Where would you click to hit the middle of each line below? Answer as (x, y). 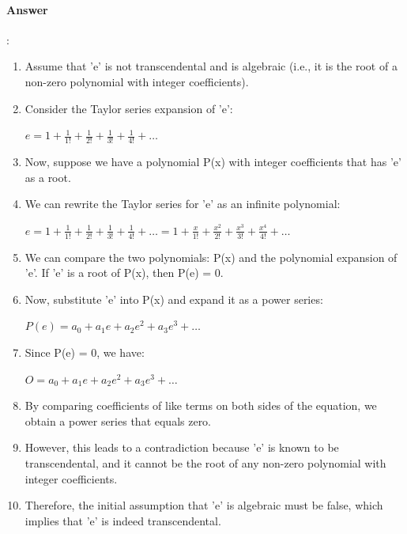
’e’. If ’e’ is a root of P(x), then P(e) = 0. (124, 273)
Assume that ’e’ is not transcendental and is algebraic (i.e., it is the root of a (211, 66)
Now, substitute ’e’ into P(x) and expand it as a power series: (174, 299)
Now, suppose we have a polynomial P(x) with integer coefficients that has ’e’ (213, 161)
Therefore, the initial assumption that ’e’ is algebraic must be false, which (204, 505)
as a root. (48, 177)
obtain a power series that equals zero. (118, 420)
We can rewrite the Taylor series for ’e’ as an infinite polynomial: (183, 204)
